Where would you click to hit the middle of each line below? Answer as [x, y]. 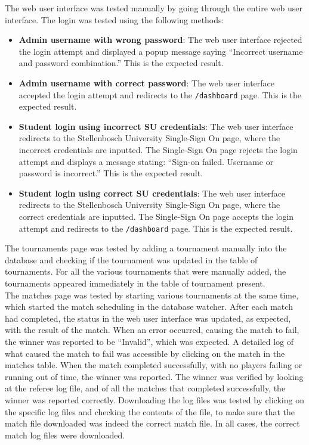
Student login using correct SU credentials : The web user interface [152, 193]
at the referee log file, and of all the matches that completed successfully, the [145, 388]
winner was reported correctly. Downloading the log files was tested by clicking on [154, 399]
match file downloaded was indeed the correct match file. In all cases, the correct [152, 423]
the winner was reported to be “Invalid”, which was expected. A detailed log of [149, 341]
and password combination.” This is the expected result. [121, 63]
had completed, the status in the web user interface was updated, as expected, [148, 318]
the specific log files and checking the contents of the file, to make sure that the [150, 411]
